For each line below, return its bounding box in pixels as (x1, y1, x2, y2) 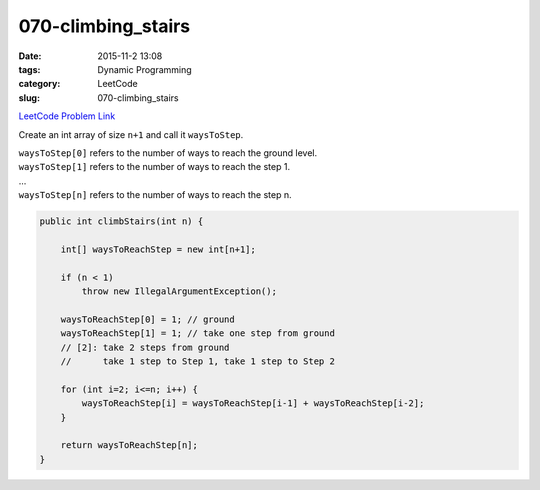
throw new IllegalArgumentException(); (81, 286, 277, 297)
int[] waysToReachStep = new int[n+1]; (60, 243, 257, 255)
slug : (18, 91, 40, 104)
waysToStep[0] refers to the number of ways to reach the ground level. (18, 146, 318, 159)
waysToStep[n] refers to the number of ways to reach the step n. (18, 189, 292, 201)
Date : (18, 50, 42, 62)
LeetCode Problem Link (18, 110, 116, 122)
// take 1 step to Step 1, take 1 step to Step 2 (60, 355, 335, 367)
